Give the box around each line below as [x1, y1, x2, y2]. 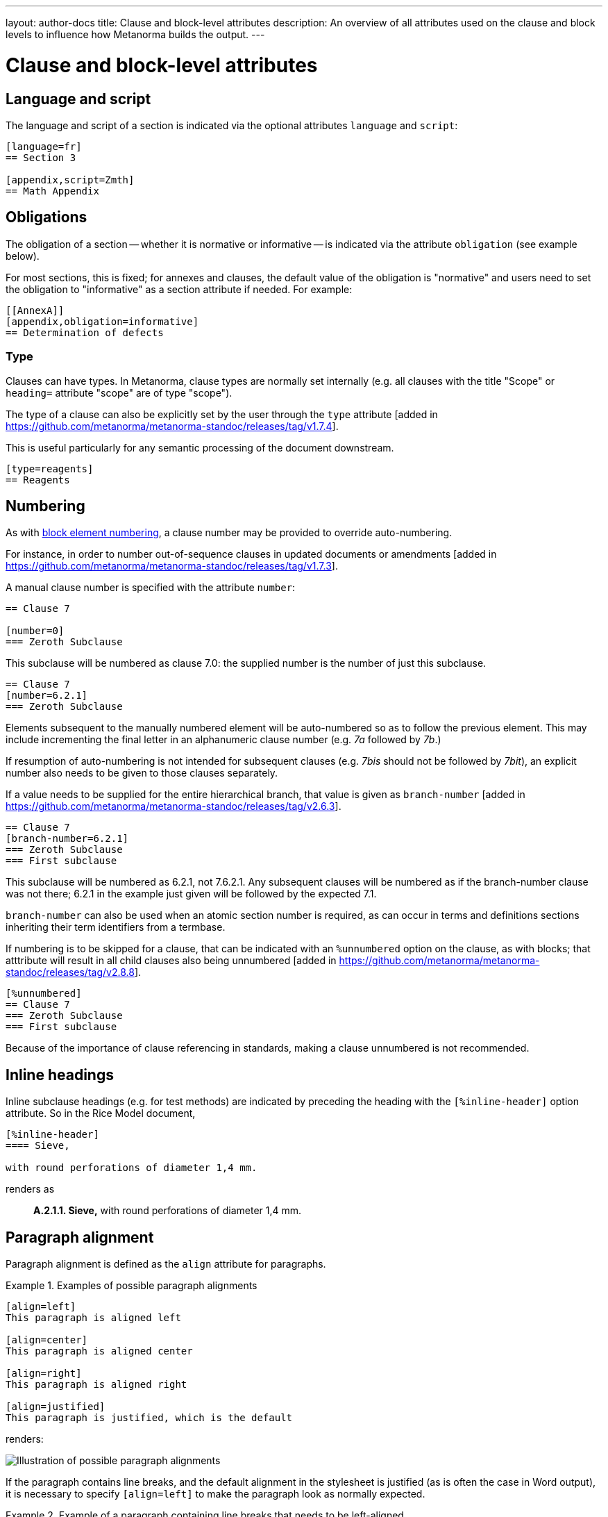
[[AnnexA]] [6, 304, 65, 316]
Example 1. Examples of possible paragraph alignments [6, 1279, 257, 1292]
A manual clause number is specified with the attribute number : [6, 581, 296, 594]
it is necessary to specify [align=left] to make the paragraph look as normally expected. [6, 1488, 425, 1500]
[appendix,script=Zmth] [6, 174, 135, 185]
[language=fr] [6, 140, 82, 152]
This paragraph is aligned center [6, 1345, 193, 1357]
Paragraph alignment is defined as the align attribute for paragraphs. [6, 1258, 326, 1270]
